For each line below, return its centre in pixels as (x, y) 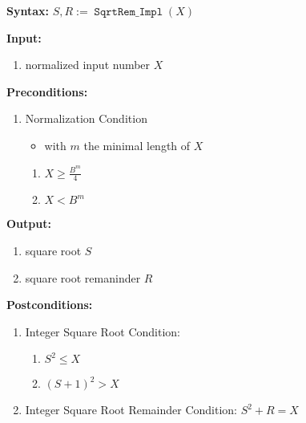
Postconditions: (50, 305)
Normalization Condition (86, 118)
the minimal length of (137, 145)
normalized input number (88, 65)
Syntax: (28, 10)
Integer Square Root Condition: (103, 331)
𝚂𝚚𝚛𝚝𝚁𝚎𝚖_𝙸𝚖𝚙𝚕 (129, 12)
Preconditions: (47, 91)
